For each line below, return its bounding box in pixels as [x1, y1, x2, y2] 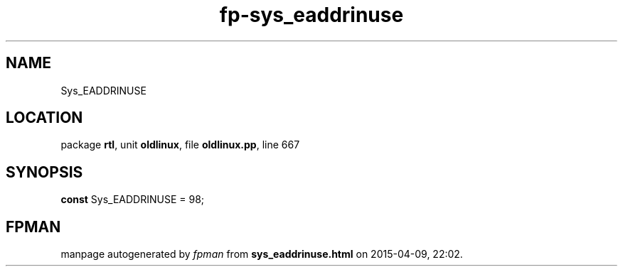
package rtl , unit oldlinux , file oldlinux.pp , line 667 [60, 138, 300, 151]
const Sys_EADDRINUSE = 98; [60, 193, 205, 206]
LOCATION [6, 109, 83, 127]
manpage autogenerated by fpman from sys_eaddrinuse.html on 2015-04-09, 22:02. [60, 248, 463, 261]
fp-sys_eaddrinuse [219, 3, 404, 27]
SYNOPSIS [6, 163, 83, 181]
